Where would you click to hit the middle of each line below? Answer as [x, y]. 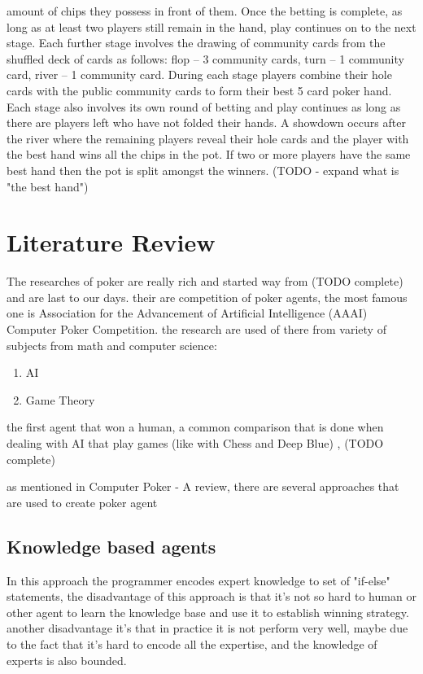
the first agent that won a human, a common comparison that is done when [195, 427]
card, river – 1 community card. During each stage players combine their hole [199, 74]
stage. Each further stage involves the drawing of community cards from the [196, 43]
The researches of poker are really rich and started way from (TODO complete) [205, 281]
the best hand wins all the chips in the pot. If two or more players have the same [209, 154]
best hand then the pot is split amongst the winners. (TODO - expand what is [203, 170]
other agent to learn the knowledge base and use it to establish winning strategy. [208, 612]
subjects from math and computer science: [112, 345]
